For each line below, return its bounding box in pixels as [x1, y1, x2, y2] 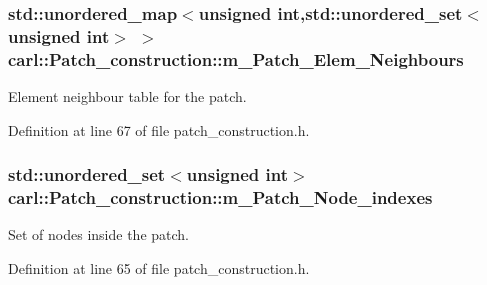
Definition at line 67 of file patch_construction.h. [8, 119, 310, 140]
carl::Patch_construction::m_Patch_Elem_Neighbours [8, 46, 464, 71]
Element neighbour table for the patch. [8, 86, 247, 107]
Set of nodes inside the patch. [8, 224, 189, 245]
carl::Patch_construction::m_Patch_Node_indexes [8, 185, 433, 210]
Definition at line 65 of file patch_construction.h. [8, 257, 310, 278]
